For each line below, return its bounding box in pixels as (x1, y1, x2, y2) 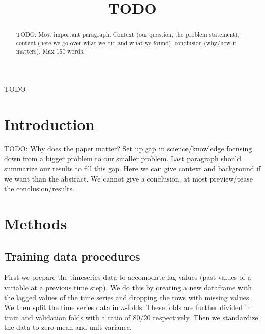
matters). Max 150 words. (16, 47, 85, 56)
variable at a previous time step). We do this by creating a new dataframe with (4, 282, 252, 292)
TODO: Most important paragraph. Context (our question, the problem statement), (16, 30, 240, 39)
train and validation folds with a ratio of (4, 312, 130, 322)
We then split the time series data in (4, 302, 119, 313)
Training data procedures (4, 248, 140, 264)
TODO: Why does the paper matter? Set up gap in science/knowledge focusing (4, 143, 252, 153)
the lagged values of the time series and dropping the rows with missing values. (4, 292, 251, 302)
